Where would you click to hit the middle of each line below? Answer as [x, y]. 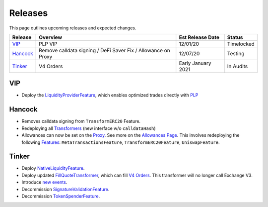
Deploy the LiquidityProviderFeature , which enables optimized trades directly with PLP [110, 95]
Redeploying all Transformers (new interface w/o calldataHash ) [89, 128]
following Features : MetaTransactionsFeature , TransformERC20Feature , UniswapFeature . [121, 142]
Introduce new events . [44, 182]
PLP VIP [48, 44]
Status [235, 37]
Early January [195, 63]
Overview [50, 37]
